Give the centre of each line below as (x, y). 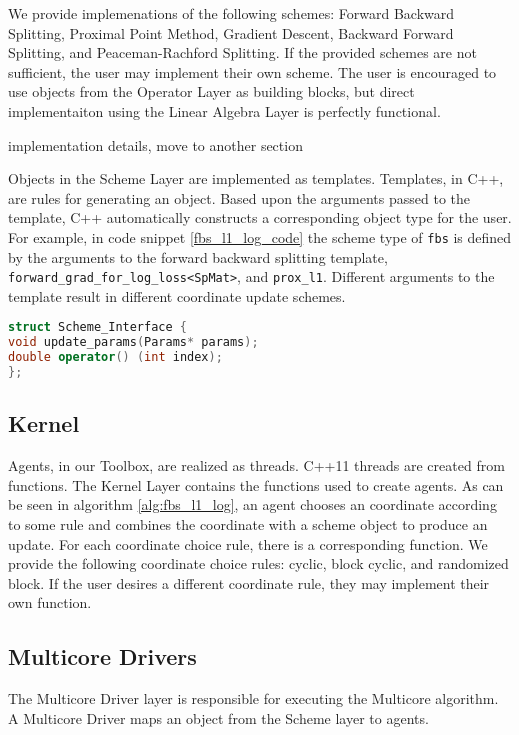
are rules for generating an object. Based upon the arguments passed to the (239, 197)
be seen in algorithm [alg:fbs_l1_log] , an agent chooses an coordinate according (252, 504)
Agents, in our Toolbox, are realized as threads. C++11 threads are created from (256, 465)
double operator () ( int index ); (115, 357)
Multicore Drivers (102, 656)
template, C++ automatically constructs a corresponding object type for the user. (260, 217)
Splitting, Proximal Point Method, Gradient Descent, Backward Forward (231, 32)
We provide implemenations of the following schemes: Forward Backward (231, 13)
